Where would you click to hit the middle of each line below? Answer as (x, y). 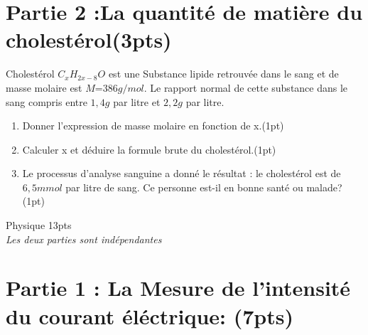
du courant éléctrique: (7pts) (150, 315)
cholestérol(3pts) (89, 39)
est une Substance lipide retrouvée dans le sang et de (223, 74)
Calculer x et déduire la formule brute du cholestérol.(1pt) (149, 149)
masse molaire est (44, 87)
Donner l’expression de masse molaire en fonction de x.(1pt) (153, 126)
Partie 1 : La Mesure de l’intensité (178, 288)
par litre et (137, 101)
